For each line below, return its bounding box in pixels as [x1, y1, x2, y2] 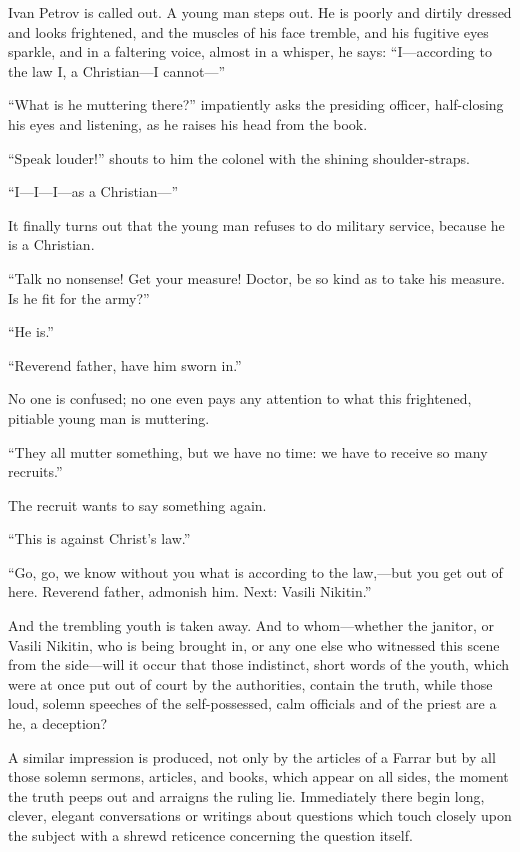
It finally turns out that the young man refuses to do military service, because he [8, 214, 505, 235]
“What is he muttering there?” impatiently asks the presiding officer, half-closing [8, 94, 504, 115]
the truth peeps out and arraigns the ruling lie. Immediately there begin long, [8, 785, 485, 806]
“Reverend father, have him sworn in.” [8, 354, 242, 375]
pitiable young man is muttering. [8, 407, 210, 428]
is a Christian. [8, 234, 95, 255]
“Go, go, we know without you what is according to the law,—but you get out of [8, 561, 503, 582]
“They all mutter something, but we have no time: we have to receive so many [8, 441, 488, 462]
